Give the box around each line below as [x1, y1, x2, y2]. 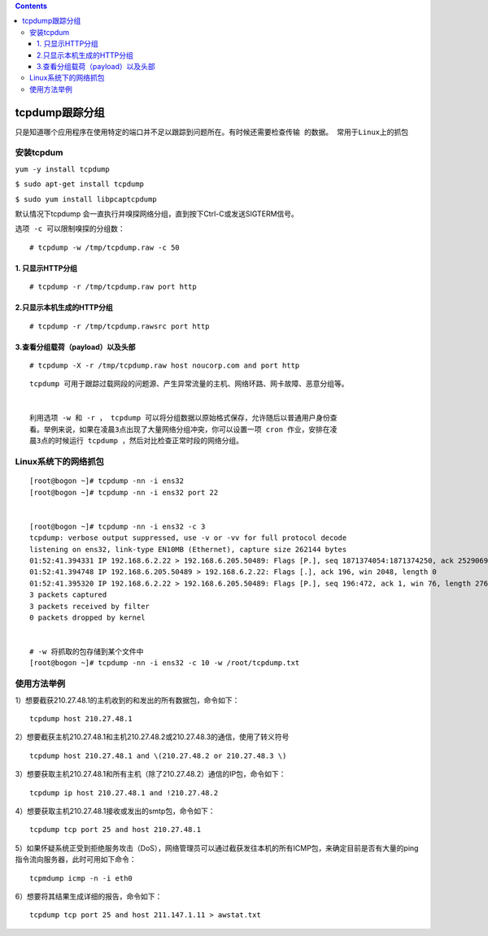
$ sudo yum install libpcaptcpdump [15, 194, 158, 203]
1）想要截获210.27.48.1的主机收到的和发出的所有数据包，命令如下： [15, 695, 240, 705]
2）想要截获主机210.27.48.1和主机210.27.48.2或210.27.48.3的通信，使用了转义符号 [15, 732, 290, 742]
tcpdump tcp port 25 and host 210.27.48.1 [29, 825, 202, 834]
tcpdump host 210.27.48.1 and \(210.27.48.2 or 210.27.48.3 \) [29, 751, 287, 760]
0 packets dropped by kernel [29, 612, 146, 622]
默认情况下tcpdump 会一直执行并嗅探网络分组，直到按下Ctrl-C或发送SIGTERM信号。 [15, 208, 298, 219]
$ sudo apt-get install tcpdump [15, 180, 144, 189]
